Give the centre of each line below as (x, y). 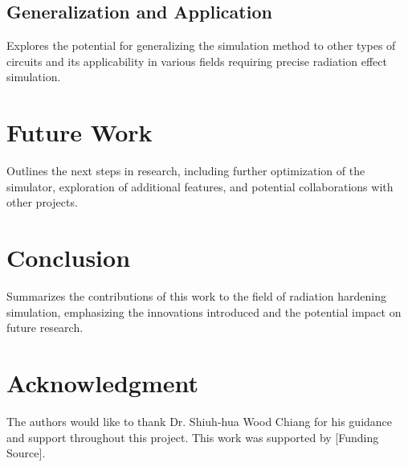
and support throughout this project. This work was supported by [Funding (193, 437)
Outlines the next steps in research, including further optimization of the (186, 171)
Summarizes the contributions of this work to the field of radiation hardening (196, 296)
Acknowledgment (102, 382)
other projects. (42, 202)
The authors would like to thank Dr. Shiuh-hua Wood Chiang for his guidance (200, 421)
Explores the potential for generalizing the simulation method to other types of (201, 45)
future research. (45, 328)
